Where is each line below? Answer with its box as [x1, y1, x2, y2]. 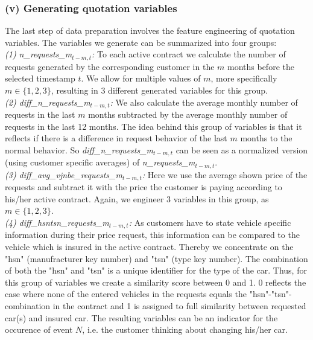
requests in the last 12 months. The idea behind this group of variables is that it [5, 120, 302, 132]
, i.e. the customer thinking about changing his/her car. [82, 323, 288, 336]
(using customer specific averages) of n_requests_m [5, 156, 195, 168]
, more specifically [210, 72, 277, 85]
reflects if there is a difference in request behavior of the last [5, 132, 227, 144]
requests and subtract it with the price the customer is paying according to [5, 181, 282, 193]
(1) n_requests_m [5, 48, 72, 60]
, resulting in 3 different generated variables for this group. [51, 84, 268, 97]
